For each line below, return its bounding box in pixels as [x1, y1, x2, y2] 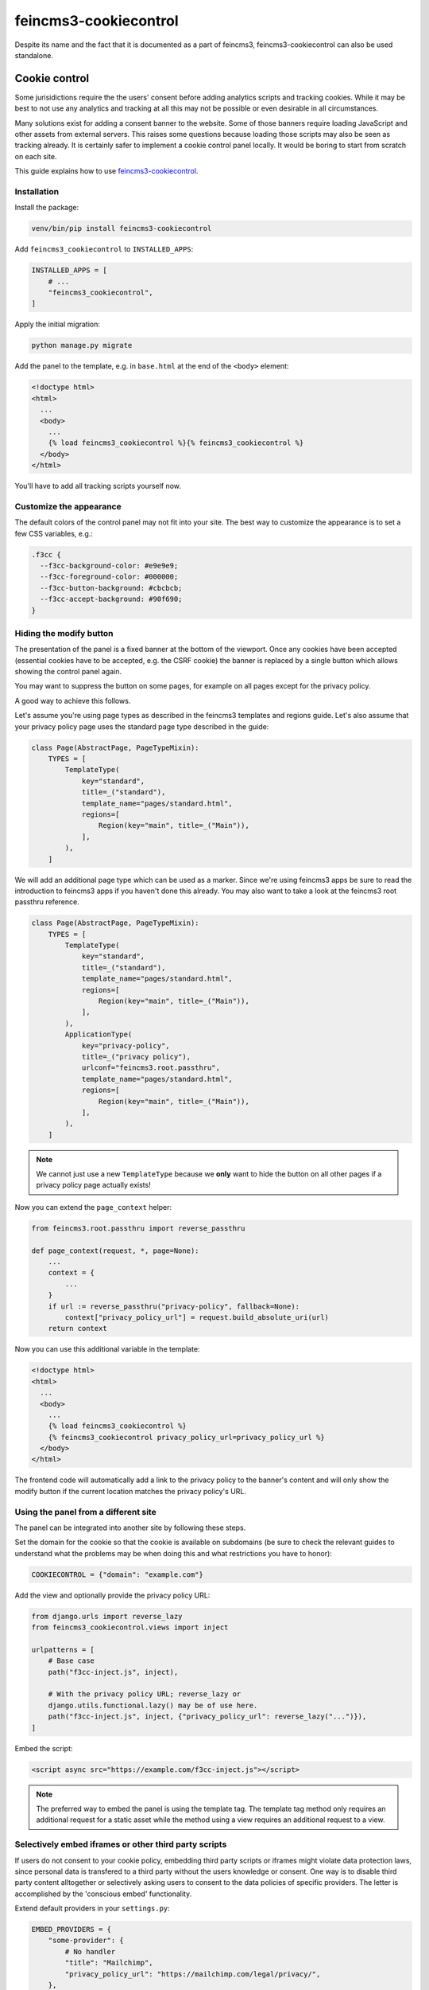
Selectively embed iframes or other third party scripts [14, 1839, 227, 1850]
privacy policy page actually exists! [36, 1180, 151, 1190]
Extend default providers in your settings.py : [14, 1903, 170, 1914]
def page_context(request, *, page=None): [31, 1246, 199, 1255]
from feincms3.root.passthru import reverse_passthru [31, 1223, 245, 1233]
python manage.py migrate [31, 341, 133, 350]
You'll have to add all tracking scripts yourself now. [14, 482, 182, 491]
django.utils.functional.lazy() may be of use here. [48, 1700, 258, 1710]
